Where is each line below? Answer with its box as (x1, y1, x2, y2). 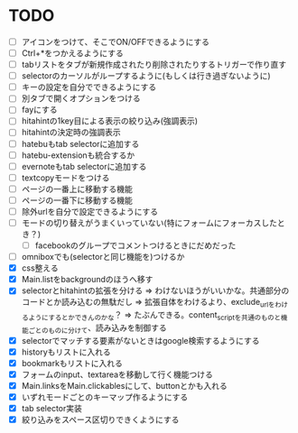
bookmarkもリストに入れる (21, 357, 124, 368)
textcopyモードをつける (21, 172, 110, 183)
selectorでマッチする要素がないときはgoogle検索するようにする (21, 335, 260, 345)
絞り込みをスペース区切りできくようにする (21, 414, 180, 425)
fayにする (21, 105, 58, 115)
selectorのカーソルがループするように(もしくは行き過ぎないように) (21, 70, 272, 81)
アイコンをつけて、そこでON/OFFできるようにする (21, 36, 210, 47)
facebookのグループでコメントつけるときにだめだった (34, 240, 237, 251)
